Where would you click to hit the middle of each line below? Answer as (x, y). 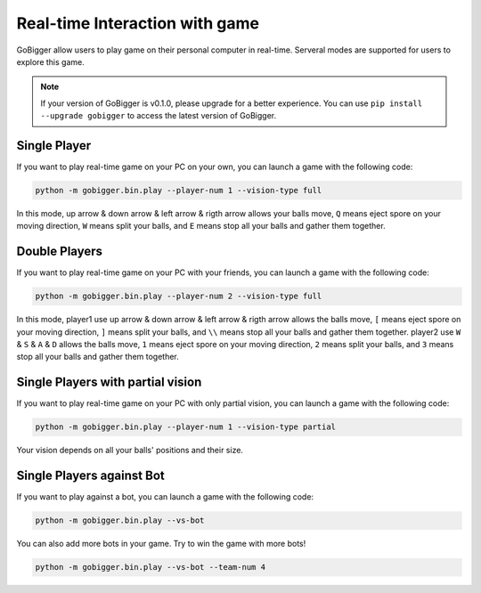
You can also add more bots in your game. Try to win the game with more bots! (161, 544)
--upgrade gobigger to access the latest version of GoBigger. (158, 116)
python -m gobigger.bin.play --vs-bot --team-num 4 (151, 567)
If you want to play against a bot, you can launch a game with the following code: (165, 497)
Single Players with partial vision (109, 382)
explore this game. (50, 61)
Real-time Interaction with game (138, 23)
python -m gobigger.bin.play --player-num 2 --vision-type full (179, 296)
